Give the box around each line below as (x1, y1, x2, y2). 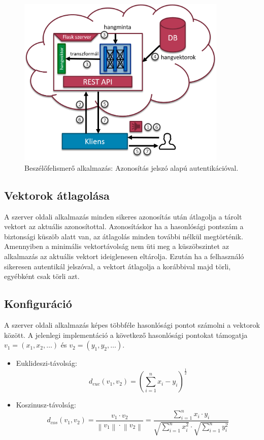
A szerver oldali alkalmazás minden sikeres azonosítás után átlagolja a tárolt (4, 211, 242, 222)
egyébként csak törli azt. (4, 271, 80, 281)
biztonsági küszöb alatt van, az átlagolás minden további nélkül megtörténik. (4, 231, 243, 241)
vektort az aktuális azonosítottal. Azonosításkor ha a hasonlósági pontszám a (4, 221, 244, 232)
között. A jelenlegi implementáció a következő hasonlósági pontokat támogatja (4, 329, 248, 340)
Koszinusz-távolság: (16, 399, 76, 410)
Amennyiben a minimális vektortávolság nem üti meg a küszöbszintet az (4, 241, 229, 252)
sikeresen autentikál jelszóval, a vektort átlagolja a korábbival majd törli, (4, 261, 231, 271)
